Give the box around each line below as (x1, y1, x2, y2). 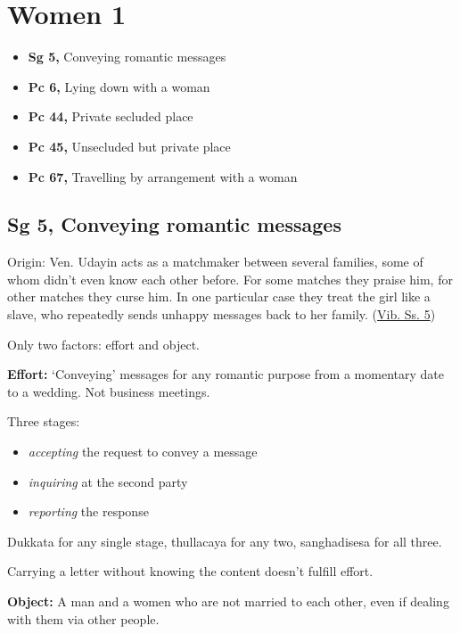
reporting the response (28, 502, 149, 521)
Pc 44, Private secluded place (28, 107, 193, 126)
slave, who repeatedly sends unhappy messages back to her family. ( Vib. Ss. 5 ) (7, 305, 436, 324)
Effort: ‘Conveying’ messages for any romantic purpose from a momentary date (7, 365, 444, 383)
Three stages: (7, 412, 80, 431)
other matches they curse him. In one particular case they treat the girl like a (7, 287, 431, 306)
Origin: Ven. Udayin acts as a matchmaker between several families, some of (7, 252, 423, 271)
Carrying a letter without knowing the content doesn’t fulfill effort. (7, 562, 374, 580)
